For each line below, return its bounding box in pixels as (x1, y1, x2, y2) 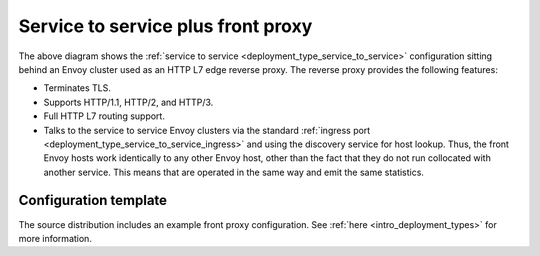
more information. (18, 232, 92, 244)
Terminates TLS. (43, 82, 112, 94)
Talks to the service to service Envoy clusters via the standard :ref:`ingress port (43, 124, 371, 136)
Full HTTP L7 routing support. (43, 110, 165, 122)
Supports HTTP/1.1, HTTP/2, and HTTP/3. (43, 96, 214, 108)
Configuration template (18, 192, 168, 209)
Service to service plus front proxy (18, 15, 313, 37)
